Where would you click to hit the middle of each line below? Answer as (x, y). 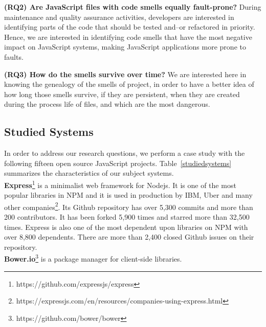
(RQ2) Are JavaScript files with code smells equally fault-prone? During (133, 7)
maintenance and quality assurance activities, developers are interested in (119, 17)
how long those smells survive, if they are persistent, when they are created (122, 94)
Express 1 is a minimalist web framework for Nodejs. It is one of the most (120, 184)
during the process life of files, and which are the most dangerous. (107, 104)
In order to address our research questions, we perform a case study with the (125, 153)
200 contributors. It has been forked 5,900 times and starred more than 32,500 (127, 217)
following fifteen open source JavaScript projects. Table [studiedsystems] (118, 163)
